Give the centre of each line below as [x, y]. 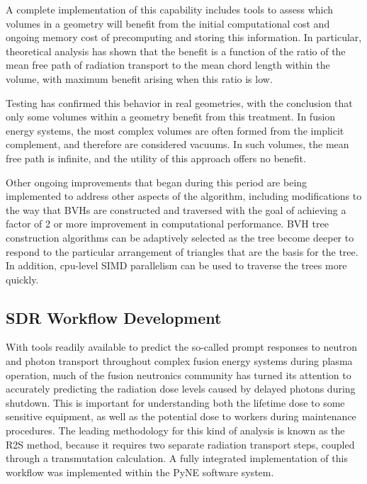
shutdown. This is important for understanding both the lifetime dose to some [175, 402]
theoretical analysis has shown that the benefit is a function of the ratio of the [176, 51]
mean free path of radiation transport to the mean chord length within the [168, 65]
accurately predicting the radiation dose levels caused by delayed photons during [181, 389]
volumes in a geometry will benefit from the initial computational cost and [168, 23]
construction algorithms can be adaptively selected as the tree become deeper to [180, 237]
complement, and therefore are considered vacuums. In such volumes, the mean [177, 144]
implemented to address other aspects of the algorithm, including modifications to [184, 196]
